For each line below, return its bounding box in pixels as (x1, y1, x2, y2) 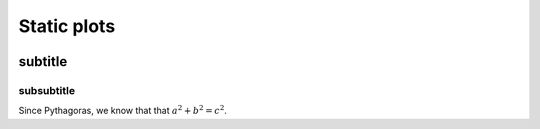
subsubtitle (18, 83, 75, 97)
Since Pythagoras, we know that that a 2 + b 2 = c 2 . (18, 103, 227, 117)
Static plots (18, 15, 116, 37)
